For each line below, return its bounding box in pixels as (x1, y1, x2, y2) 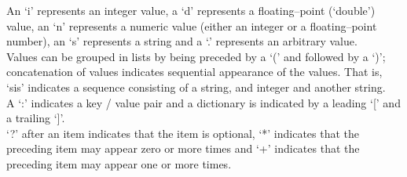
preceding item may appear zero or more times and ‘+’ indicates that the (6, 140, 360, 157)
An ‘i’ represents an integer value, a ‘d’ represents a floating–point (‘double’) (6, 2, 376, 18)
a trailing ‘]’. (6, 110, 65, 126)
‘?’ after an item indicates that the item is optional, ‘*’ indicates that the (6, 125, 360, 141)
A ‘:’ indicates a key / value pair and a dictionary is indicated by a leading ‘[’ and (6, 94, 401, 110)
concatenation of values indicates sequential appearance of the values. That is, (6, 63, 383, 80)
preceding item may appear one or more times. (6, 155, 232, 172)
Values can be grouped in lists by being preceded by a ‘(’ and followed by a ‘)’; (6, 48, 386, 64)
